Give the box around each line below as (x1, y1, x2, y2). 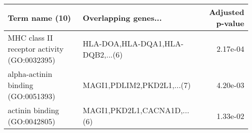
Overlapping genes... (82, 12, 162, 23)
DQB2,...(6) (82, 48, 123, 60)
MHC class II (8, 32, 53, 43)
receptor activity (8, 43, 64, 54)
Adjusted (209, 6, 244, 17)
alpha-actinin (8, 68, 52, 79)
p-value (216, 17, 244, 29)
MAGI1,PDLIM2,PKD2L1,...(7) (82, 79, 191, 90)
